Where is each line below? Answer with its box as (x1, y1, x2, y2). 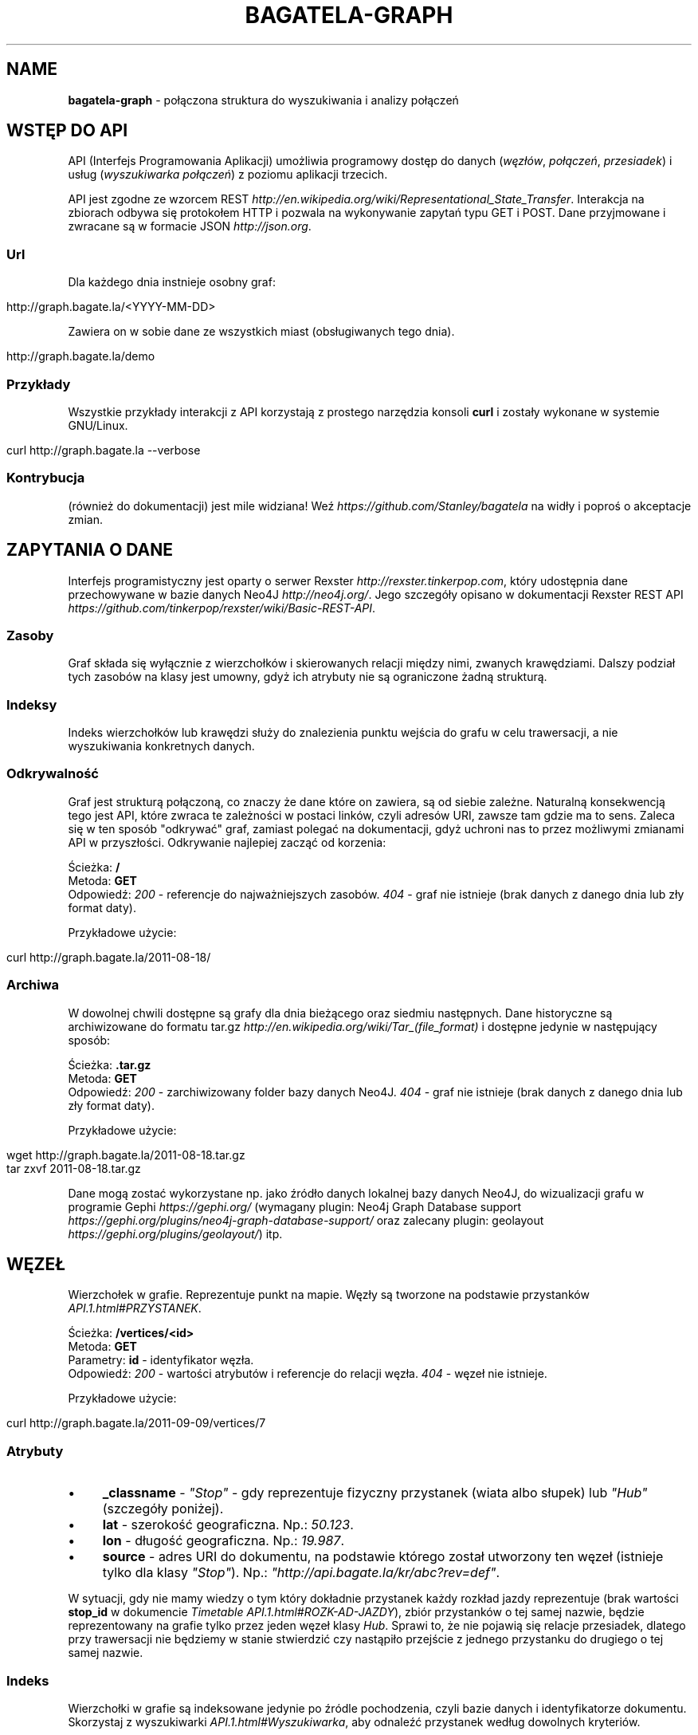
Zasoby (6, 627, 54, 643)
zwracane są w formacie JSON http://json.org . (68, 219, 312, 234)
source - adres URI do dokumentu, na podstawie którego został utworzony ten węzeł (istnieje (102, 1548, 664, 1565)
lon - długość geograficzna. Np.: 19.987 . (102, 1532, 344, 1549)
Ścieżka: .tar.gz (68, 1057, 151, 1072)
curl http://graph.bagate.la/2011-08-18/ (6, 950, 211, 964)
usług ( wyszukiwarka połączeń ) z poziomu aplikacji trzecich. (68, 167, 388, 182)
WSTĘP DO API (6, 120, 128, 141)
